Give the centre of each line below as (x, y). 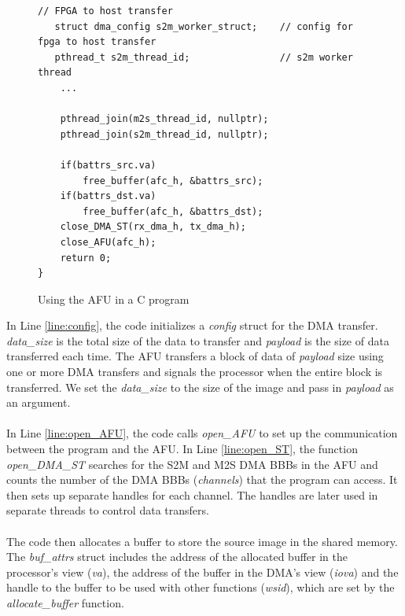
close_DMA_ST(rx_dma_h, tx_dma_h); (153, 227)
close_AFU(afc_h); (108, 242)
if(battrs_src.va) (108, 165)
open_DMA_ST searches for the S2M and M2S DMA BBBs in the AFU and (192, 464)
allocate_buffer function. (65, 602)
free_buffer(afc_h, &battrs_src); (173, 181)
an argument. (39, 402)
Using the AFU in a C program (114, 299)
